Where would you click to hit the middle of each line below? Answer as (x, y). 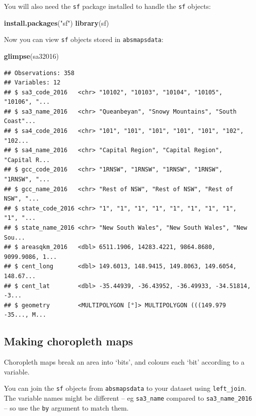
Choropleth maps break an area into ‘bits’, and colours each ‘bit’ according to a (124, 362)
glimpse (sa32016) (32, 56)
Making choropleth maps (69, 341)
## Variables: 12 (32, 83)
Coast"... (20, 121)
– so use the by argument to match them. (66, 407)
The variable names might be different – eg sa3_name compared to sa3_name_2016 (128, 397)
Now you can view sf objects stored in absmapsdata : (84, 39)
